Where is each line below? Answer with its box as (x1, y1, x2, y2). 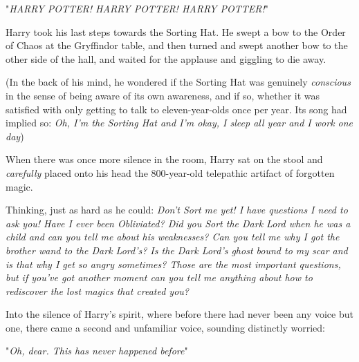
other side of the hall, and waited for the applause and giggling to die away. (6, 51, 326, 66)
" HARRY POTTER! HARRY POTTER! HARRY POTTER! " (6, 1, 269, 15)
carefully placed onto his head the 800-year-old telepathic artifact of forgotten (6, 165, 335, 180)
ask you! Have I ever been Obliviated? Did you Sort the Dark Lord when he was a (6, 216, 351, 230)
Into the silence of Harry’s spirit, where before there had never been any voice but (6, 307, 353, 321)
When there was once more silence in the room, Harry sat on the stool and (6, 152, 323, 166)
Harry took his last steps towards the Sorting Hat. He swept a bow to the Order (6, 24, 346, 39)
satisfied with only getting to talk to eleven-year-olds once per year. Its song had (6, 102, 347, 116)
